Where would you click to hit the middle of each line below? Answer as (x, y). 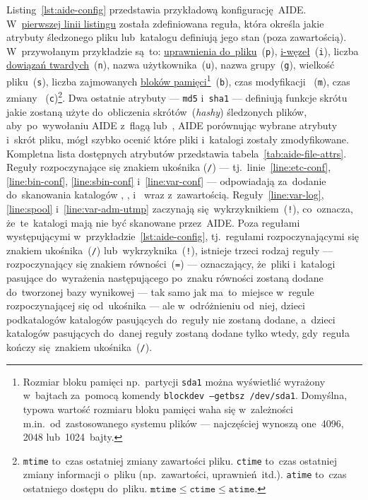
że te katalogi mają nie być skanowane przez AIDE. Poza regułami (153, 222)
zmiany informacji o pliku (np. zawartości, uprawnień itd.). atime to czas (185, 474)
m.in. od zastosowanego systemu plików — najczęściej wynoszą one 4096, (183, 423)
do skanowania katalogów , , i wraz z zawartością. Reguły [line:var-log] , (165, 195)
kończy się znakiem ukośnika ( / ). (79, 347)
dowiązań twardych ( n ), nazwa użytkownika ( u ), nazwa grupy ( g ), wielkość (171, 65)
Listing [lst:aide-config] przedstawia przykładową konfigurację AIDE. (156, 9)
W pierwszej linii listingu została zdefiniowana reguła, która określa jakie (165, 23)
